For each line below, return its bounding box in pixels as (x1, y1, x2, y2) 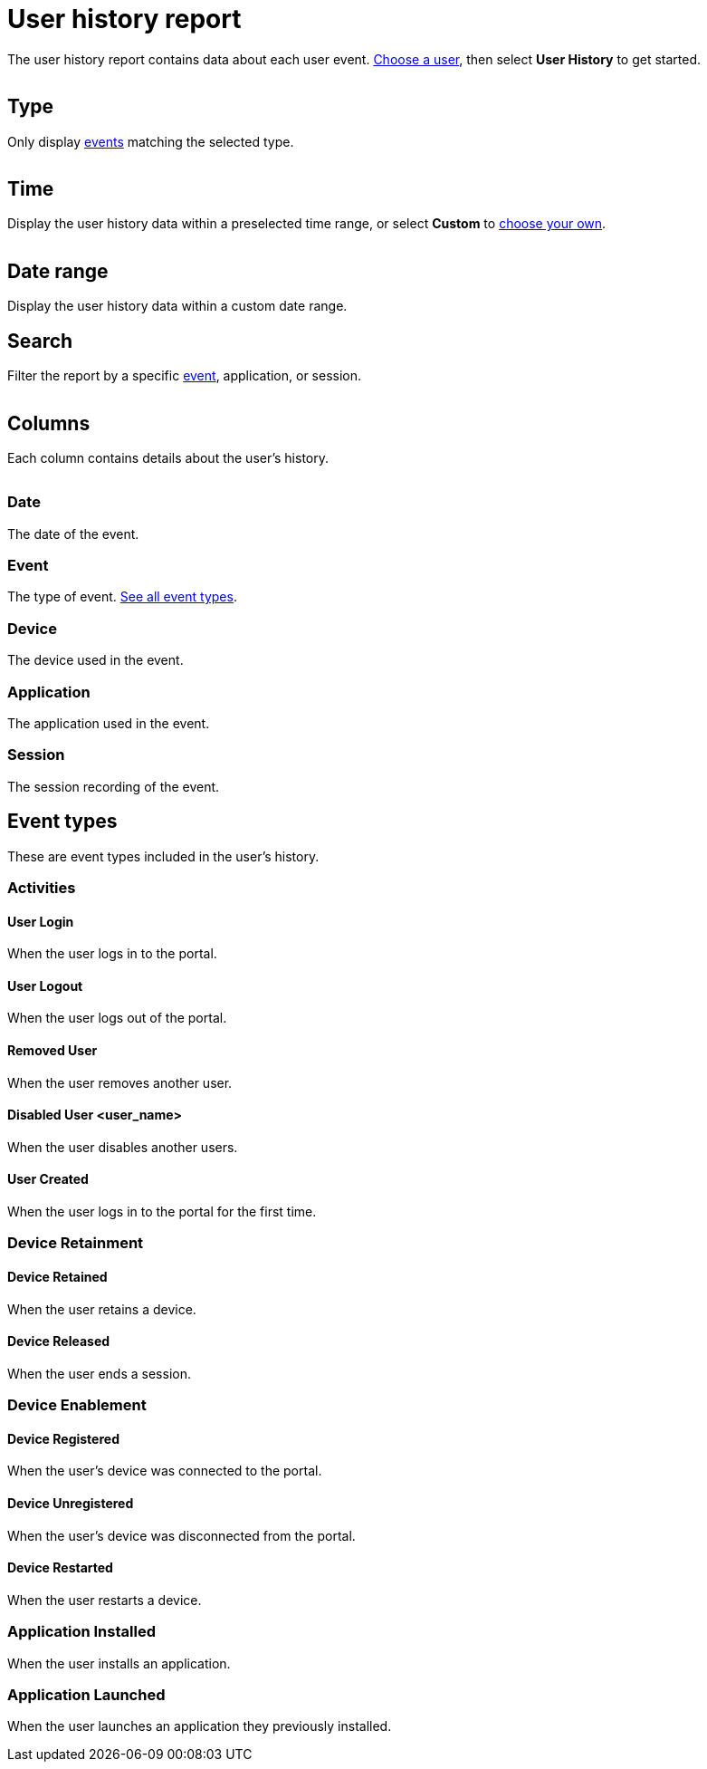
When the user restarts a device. (7, 1591, 202, 1608)
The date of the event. (7, 525, 139, 542)
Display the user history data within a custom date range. (7, 298, 348, 314)
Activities (7, 878, 76, 897)
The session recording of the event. (7, 778, 220, 794)
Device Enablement (7, 1396, 147, 1415)
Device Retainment (7, 1234, 144, 1253)
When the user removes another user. (7, 1074, 233, 1091)
